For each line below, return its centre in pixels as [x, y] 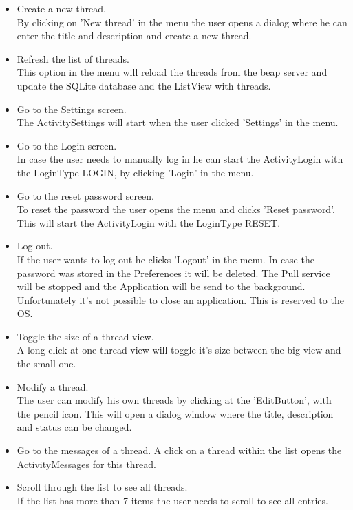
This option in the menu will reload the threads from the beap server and [172, 72]
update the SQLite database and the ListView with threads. [144, 85]
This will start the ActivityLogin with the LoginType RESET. [149, 222]
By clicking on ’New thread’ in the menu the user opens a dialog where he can [182, 22]
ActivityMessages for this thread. [87, 463]
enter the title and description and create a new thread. [134, 35]
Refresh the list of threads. [73, 58]
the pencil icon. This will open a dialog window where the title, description [175, 413]
